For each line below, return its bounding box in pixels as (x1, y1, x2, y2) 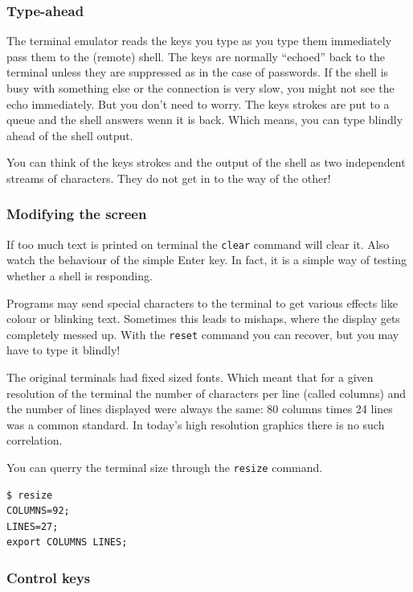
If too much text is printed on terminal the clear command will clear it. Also (6, 235, 390, 252)
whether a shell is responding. (6, 267, 153, 284)
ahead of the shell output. (6, 126, 133, 143)
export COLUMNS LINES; (6, 536, 128, 549)
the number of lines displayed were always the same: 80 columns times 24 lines (6, 400, 393, 417)
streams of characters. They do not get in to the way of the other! (6, 169, 331, 186)
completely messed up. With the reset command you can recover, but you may (6, 325, 399, 342)
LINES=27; (6, 520, 59, 532)
